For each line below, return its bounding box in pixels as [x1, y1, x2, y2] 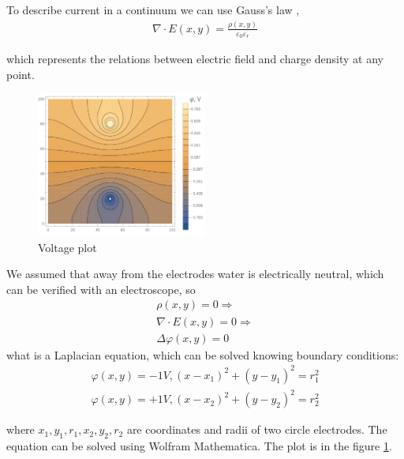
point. [6, 66, 35, 82]
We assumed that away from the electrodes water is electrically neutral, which [6, 265, 384, 282]
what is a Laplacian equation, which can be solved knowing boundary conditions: [6, 346, 399, 363]
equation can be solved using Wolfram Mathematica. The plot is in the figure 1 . [6, 438, 392, 454]
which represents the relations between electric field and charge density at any [6, 51, 384, 67]
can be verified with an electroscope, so [6, 280, 196, 297]
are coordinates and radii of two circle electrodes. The [126, 421, 387, 438]
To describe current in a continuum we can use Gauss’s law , [6, 2, 300, 17]
